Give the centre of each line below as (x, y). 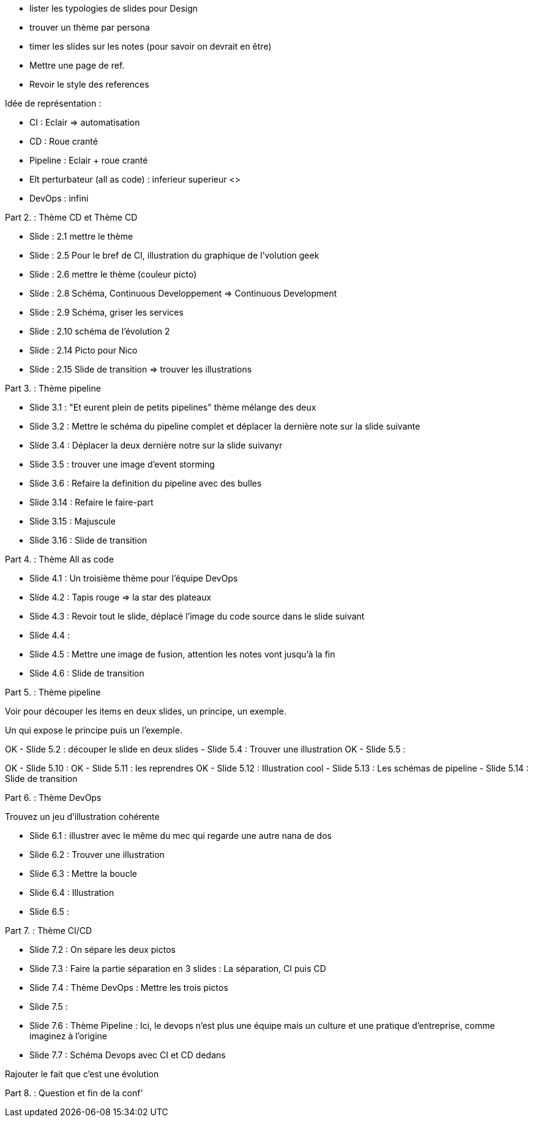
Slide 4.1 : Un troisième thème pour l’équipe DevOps (134, 578)
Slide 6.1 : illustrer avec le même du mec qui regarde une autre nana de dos (181, 836)
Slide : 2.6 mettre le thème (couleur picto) (113, 274)
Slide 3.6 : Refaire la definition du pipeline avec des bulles (146, 483)
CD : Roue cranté (64, 141)
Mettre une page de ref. (77, 65)
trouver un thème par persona (90, 27)
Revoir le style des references (89, 84)
